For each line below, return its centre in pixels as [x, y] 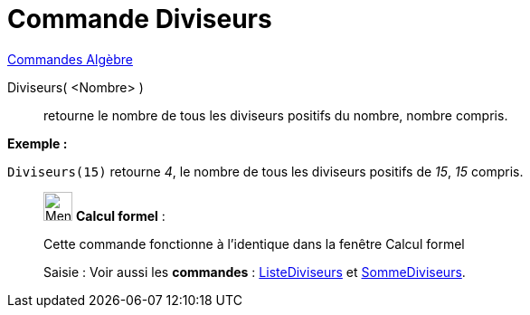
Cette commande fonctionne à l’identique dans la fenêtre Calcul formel [254, 243]
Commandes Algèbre [70, 59]
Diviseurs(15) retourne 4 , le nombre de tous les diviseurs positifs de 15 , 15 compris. [265, 171]
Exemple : [38, 143]
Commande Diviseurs [140, 19]
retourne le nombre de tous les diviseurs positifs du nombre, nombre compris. [276, 115]
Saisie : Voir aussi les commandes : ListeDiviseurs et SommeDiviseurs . [255, 272]
